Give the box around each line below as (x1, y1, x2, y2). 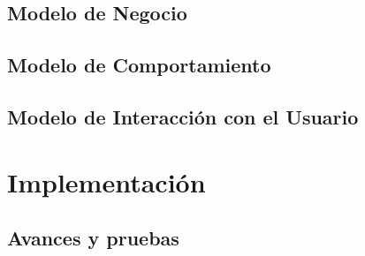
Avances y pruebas (7, 224, 179, 252)
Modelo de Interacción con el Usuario (7, 102, 359, 130)
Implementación (7, 163, 206, 200)
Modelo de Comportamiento (7, 51, 271, 79)
